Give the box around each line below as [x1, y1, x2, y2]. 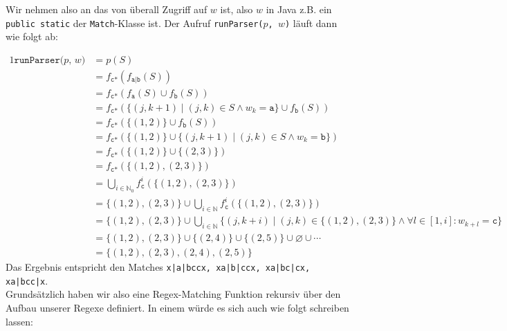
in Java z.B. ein [266, 2, 332, 16]
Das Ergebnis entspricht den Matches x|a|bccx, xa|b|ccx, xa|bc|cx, [6, 260, 311, 274]
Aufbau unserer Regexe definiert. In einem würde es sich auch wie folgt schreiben [6, 300, 349, 314]
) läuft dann [284, 15, 338, 30]
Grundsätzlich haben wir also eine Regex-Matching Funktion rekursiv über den [6, 287, 341, 301]
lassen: [6, 314, 33, 328]
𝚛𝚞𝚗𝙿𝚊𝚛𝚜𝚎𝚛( [14, 55, 64, 65]
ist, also [220, 2, 253, 16]
